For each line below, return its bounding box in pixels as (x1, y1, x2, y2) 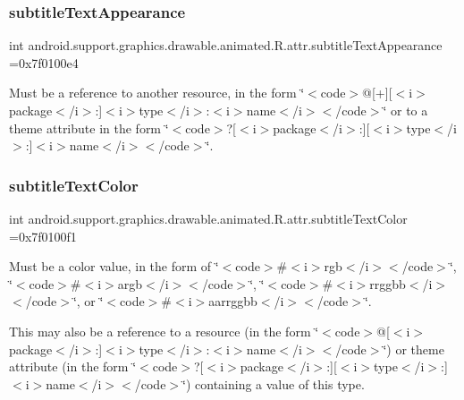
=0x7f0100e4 (9, 53, 79, 72)
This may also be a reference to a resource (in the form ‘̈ (9, 321, 319, 340)
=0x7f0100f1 (9, 226, 77, 245)
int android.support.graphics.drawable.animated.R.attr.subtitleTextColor (9, 209, 408, 227)
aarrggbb (208, 292, 257, 311)
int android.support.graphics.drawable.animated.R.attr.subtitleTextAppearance (9, 36, 443, 55)
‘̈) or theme (383, 339, 444, 358)
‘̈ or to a (383, 101, 428, 119)
